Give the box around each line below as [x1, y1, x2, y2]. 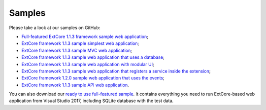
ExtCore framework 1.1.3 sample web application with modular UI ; [21, 61, 155, 67]
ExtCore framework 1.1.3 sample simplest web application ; [21, 40, 139, 46]
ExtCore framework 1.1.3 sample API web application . [21, 82, 129, 88]
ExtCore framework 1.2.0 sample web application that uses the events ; [21, 75, 165, 81]
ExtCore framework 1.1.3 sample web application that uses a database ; [21, 54, 165, 60]
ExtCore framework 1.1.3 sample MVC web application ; [21, 47, 133, 53]
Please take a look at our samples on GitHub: [9, 25, 100, 31]
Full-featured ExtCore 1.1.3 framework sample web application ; [21, 34, 149, 39]
